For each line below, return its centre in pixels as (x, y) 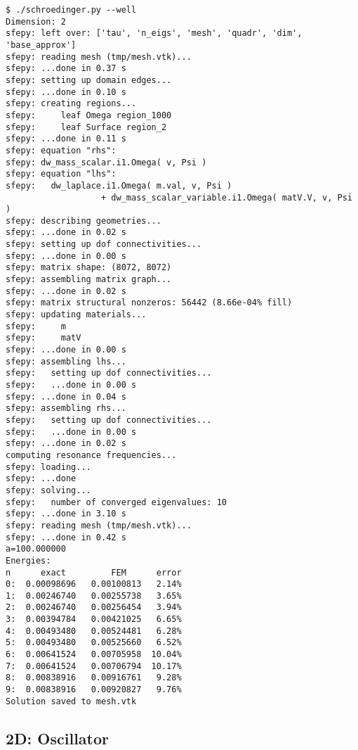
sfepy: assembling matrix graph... (89, 280)
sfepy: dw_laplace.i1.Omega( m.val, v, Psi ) (119, 185)
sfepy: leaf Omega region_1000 (89, 115)
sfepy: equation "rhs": (61, 150)
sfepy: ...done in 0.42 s (66, 537)
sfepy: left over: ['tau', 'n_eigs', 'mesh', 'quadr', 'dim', (154, 33)
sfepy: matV (44, 338)
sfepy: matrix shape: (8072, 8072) (89, 268)
